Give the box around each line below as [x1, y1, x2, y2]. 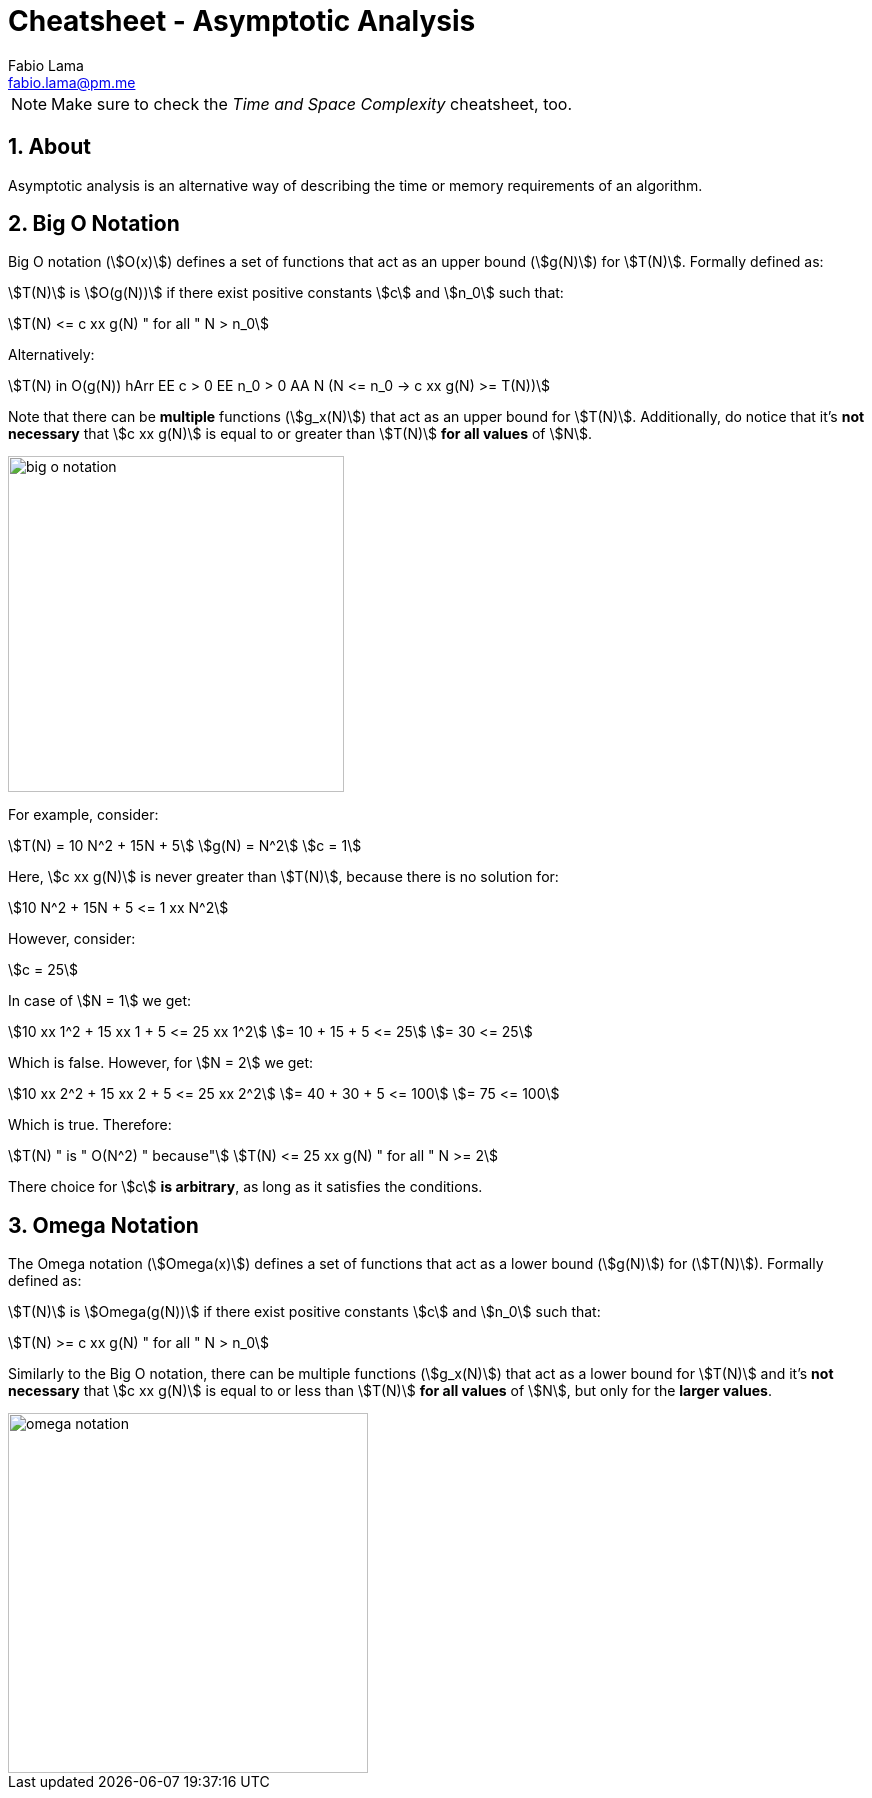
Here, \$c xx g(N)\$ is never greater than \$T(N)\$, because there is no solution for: [8, 868, 559, 886]
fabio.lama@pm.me [8, 73, 136, 91]
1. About [8, 134, 91, 160]
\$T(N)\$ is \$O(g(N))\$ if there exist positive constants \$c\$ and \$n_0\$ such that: [8, 284, 564, 302]
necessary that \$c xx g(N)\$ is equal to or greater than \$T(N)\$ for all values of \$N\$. [8, 425, 593, 443]
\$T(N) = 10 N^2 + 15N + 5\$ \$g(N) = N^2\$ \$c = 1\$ [8, 837, 362, 855]
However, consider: [8, 930, 136, 948]
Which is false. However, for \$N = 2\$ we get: [8, 1054, 314, 1072]
